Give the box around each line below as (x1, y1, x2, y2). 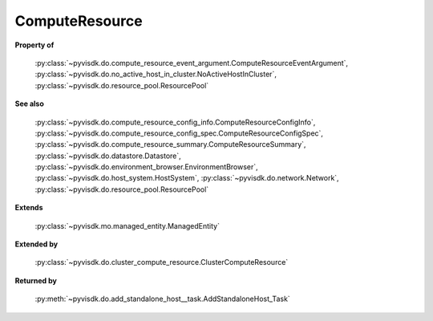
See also (14, 99, 44, 108)
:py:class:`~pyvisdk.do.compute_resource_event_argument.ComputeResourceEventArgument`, (34, 58, 349, 67)
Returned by (14, 275, 58, 285)
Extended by (14, 239, 59, 249)
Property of (14, 40, 55, 50)
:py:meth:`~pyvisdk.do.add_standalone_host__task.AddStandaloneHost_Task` (34, 294, 290, 304)
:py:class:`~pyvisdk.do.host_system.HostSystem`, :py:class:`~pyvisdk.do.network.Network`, (34, 173, 340, 183)
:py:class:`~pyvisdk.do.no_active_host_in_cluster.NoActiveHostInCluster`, (34, 69, 277, 79)
